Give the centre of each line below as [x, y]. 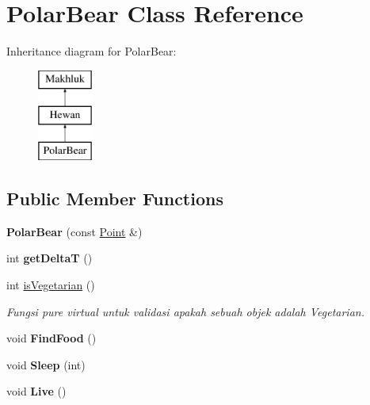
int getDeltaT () [50, 258]
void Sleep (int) [46, 364]
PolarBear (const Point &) [74, 231]
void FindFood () [51, 338]
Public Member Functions [115, 199]
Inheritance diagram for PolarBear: [92, 51]
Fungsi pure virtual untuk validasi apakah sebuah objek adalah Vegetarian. [185, 311]
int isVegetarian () [51, 285]
